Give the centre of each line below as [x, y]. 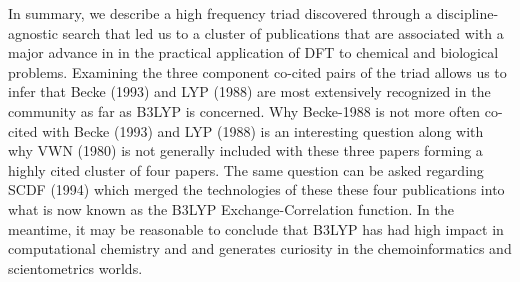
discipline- [467, 13]
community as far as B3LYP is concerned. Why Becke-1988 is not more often [244, 110]
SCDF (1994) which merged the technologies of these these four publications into [256, 189]
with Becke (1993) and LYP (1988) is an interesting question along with [263, 130]
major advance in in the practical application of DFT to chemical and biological [253, 52]
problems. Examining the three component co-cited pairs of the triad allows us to [257, 71]
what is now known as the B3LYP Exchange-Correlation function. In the [231, 208]
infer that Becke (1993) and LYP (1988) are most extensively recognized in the [249, 91]
